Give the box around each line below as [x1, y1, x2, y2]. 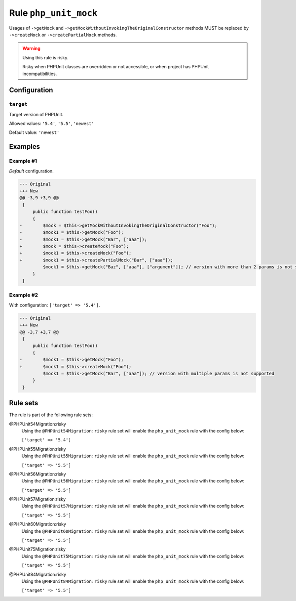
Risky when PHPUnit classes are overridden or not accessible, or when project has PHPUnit [22, 64, 209, 70]
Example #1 [9, 158, 37, 165]
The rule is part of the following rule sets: [9, 412, 93, 418]
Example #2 [9, 292, 38, 299]
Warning [22, 45, 40, 51]
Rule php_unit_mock [9, 7, 98, 18]
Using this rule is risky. [22, 54, 69, 60]
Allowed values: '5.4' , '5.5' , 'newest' [9, 121, 95, 127]
